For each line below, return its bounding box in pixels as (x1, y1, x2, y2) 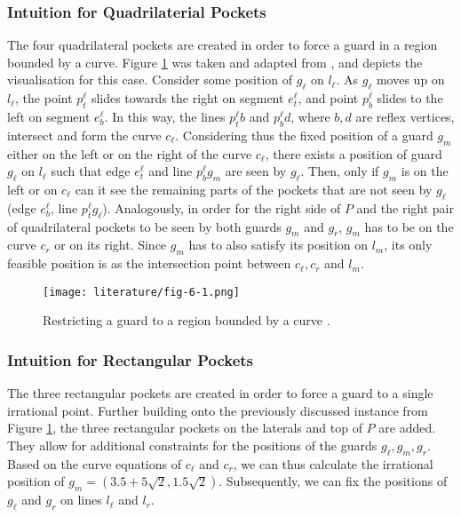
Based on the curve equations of (7, 454, 181, 473)
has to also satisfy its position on (188, 235, 369, 254)
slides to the (377, 89, 443, 107)
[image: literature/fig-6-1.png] (43, 285, 240, 298)
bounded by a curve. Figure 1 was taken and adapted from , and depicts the (7, 52, 423, 71)
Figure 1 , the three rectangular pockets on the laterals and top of (7, 418, 362, 437)
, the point (15, 89, 73, 107)
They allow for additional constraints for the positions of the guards (7, 436, 378, 455)
